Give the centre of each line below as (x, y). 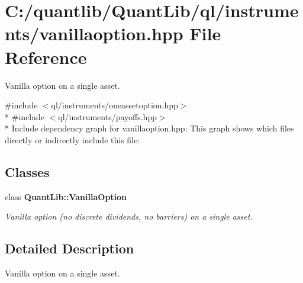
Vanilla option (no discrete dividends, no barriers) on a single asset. (129, 216)
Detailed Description (70, 248)
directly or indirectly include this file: (72, 139)
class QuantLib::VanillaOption (66, 196)
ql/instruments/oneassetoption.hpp (115, 105)
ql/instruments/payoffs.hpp (107, 116)
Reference (46, 57)
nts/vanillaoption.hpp (94, 33)
